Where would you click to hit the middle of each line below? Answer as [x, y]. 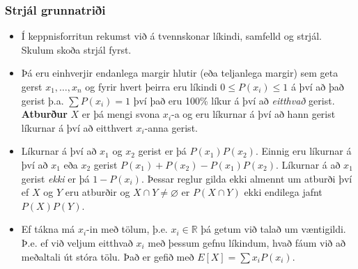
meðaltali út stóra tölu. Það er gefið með [108, 256]
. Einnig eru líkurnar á [303, 151]
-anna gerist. [171, 127]
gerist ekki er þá [55, 178]
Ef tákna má [48, 229]
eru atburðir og [98, 192]
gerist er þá [162, 151]
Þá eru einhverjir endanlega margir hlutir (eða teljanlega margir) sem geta [180, 73]
